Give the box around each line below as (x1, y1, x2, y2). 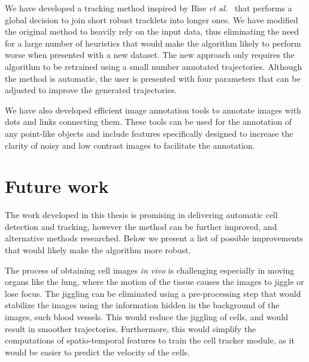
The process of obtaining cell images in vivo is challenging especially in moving (5, 263, 295, 276)
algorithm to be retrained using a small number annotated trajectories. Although (5, 60, 302, 72)
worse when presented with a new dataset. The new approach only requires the (5, 48, 295, 61)
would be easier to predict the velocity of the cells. (5, 345, 190, 358)
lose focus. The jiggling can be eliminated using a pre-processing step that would (5, 287, 301, 299)
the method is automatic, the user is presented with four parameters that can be (5, 72, 301, 84)
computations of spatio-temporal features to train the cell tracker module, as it (5, 334, 295, 346)
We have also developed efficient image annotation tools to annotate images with (5, 103, 301, 116)
